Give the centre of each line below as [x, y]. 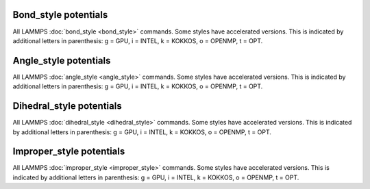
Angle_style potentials [62, 61]
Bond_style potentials [60, 15]
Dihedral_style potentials [67, 106]
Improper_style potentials [69, 152]
